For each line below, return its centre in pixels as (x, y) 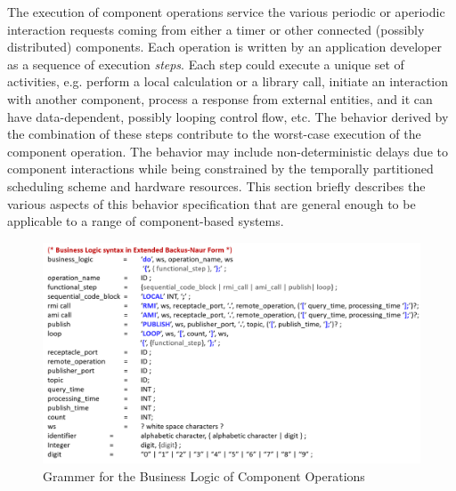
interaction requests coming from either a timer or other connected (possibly (216, 29)
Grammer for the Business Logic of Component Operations (204, 475)
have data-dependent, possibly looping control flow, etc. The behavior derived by (228, 116)
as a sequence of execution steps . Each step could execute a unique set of (206, 64)
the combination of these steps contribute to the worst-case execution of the (214, 134)
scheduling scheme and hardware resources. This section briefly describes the (216, 185)
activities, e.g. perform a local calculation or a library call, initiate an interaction (228, 81)
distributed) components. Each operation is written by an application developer (224, 47)
